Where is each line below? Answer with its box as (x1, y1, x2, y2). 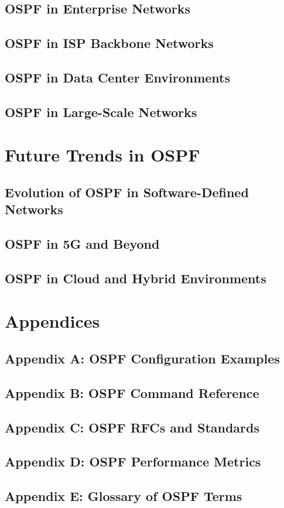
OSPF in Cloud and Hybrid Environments (5, 269, 266, 287)
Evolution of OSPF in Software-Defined (5, 183, 249, 201)
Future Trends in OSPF (5, 143, 200, 167)
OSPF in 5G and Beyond (5, 235, 160, 253)
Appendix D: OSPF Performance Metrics (5, 452, 261, 471)
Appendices (5, 309, 100, 333)
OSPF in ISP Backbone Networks (5, 34, 214, 52)
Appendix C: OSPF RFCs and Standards (5, 418, 259, 436)
